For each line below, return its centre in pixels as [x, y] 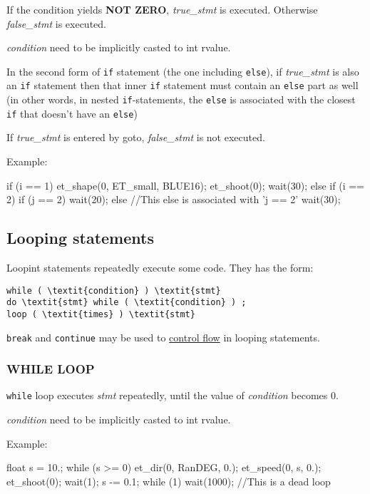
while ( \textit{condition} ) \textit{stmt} [114, 290]
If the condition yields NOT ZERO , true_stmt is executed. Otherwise [162, 9]
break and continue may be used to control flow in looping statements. [163, 337]
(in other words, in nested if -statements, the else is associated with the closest [181, 99]
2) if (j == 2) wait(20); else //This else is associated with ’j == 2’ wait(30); [174, 199]
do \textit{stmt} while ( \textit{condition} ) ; [127, 303]
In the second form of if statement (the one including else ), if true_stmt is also [183, 71]
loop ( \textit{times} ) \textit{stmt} [101, 314]
